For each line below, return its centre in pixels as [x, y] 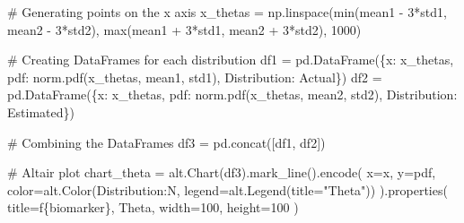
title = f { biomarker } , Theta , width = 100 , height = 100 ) [153, 207]
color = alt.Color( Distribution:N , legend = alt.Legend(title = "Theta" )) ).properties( [228, 189]
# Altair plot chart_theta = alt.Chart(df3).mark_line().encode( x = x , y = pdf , [222, 172]
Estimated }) [41, 111]
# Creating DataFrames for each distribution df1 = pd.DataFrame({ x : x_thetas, [231, 60]
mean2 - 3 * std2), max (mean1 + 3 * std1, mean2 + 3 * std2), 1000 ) [184, 29]
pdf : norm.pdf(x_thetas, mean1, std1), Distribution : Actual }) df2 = [195, 77]
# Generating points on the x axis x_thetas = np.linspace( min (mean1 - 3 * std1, [227, 12]
